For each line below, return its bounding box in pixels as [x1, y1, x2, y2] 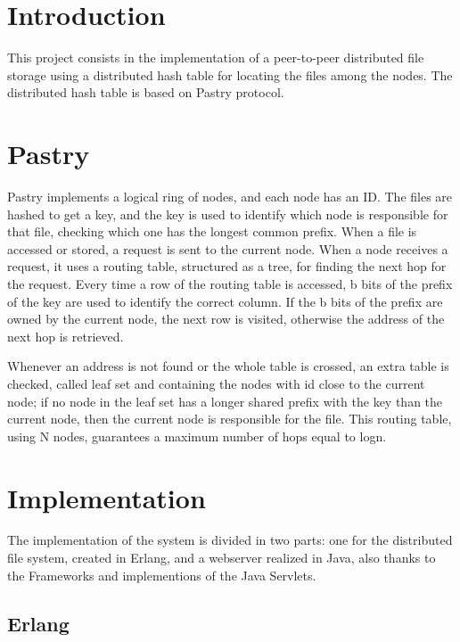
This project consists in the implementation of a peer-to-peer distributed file [7, 48, 424, 67]
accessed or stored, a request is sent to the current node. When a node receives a [7, 239, 448, 258]
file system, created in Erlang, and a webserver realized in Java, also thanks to [7, 548, 436, 567]
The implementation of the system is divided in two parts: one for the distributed [7, 531, 453, 549]
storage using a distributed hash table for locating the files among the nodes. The [7, 65, 453, 84]
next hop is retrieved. [7, 326, 124, 345]
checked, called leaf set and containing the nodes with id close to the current [7, 374, 425, 392]
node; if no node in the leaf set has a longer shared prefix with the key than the [7, 391, 443, 410]
